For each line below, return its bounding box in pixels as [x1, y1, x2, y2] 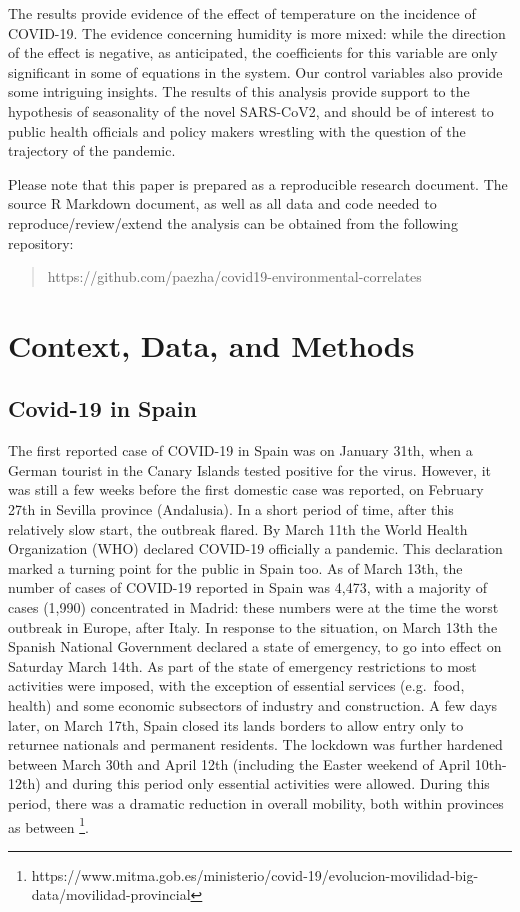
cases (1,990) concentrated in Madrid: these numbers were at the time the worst [8, 597, 499, 618]
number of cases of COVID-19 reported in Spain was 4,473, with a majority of [8, 577, 487, 598]
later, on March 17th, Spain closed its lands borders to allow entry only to [8, 714, 464, 735]
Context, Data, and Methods [8, 324, 415, 365]
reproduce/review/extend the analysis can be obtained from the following [8, 212, 458, 233]
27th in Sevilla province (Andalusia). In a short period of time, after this [8, 499, 454, 520]
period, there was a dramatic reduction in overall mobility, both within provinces [8, 792, 504, 813]
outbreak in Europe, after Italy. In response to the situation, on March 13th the [8, 616, 498, 637]
